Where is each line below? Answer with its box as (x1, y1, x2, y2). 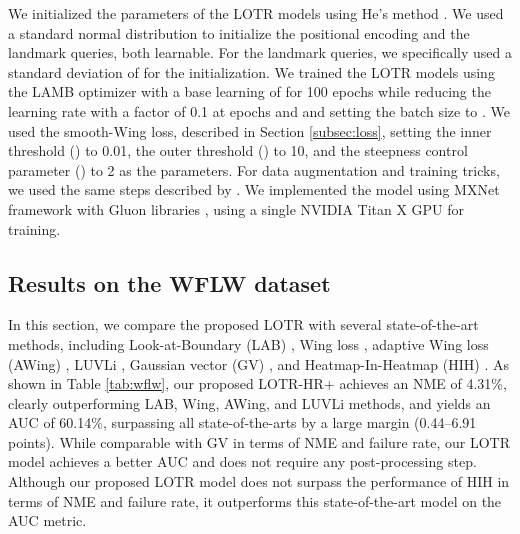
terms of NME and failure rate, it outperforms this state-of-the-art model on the (8, 490, 502, 511)
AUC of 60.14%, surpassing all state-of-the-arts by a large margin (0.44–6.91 (8, 412, 477, 433)
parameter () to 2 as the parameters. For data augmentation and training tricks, (8, 159, 500, 180)
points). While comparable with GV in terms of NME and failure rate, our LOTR (8, 431, 510, 452)
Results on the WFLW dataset (8, 267, 331, 298)
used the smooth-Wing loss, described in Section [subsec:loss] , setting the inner (8, 120, 492, 141)
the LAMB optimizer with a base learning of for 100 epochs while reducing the (8, 81, 491, 102)
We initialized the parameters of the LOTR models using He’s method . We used (8, 3, 504, 23)
